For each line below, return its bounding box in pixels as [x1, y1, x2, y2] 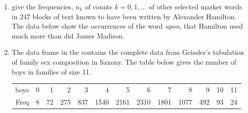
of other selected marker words [148, 1, 242, 11]
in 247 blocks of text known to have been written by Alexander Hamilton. [11, 11, 237, 21]
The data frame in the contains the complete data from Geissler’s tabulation [11, 47, 245, 57]
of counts [85, 1, 113, 11]
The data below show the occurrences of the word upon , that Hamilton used [11, 21, 243, 31]
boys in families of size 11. [11, 66, 91, 76]
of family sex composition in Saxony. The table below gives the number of [11, 56, 237, 67]
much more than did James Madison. [11, 30, 124, 40]
